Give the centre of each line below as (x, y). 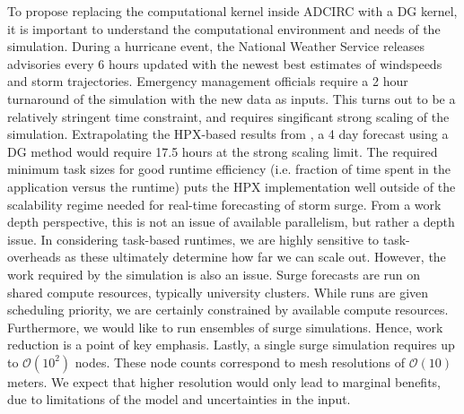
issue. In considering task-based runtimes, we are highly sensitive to (193, 239)
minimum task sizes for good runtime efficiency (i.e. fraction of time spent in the (229, 169)
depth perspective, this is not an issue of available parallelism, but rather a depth (231, 222)
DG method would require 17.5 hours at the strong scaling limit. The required (223, 151)
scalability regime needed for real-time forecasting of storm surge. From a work (224, 204)
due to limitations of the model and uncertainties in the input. (179, 399)
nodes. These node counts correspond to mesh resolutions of (240, 362)
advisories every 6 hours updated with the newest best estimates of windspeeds (225, 63)
